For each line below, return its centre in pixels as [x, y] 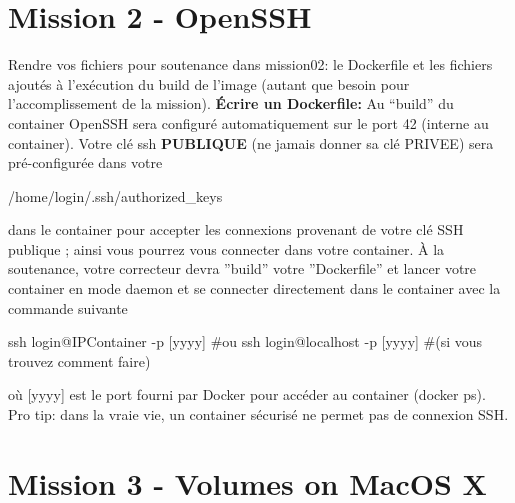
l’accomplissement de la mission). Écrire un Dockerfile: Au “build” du [231, 103]
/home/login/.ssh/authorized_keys [115, 195]
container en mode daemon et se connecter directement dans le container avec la [254, 288]
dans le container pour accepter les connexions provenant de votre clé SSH [236, 229]
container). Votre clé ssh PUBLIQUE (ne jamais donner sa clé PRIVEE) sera [251, 142]
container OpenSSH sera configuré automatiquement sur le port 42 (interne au [248, 122]
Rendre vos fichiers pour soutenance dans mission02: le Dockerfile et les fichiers [250, 64]
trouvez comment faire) [79, 360]
